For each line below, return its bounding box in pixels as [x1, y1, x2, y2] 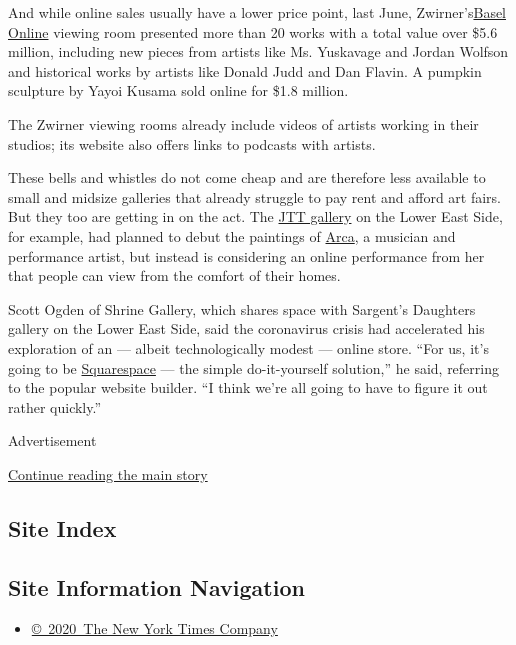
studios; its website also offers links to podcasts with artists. [8, 133, 376, 154]
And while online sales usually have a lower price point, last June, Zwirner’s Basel [8, 2, 507, 22]
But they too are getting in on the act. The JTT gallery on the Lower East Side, [8, 206, 503, 227]
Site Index [8, 512, 117, 543]
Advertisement [8, 430, 97, 451]
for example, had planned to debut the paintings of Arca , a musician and [8, 225, 456, 246]
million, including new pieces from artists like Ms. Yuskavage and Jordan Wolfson [8, 41, 509, 62]
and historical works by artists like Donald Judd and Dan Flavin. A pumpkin [8, 60, 482, 81]
